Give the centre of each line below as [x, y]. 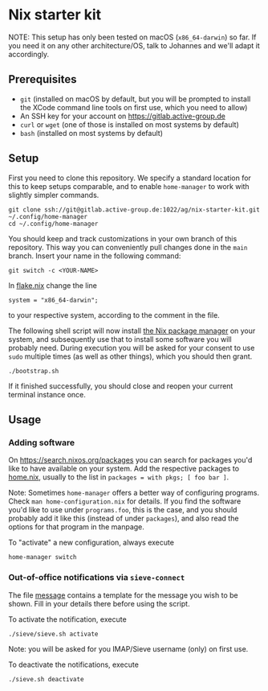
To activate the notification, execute [67, 619]
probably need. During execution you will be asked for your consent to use [132, 348]
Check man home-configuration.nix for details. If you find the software [125, 501]
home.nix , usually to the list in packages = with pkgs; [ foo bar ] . [119, 477]
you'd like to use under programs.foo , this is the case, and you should [123, 510]
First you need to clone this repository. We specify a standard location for [130, 178]
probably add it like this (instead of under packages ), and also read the [124, 518]
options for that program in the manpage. [76, 527]
